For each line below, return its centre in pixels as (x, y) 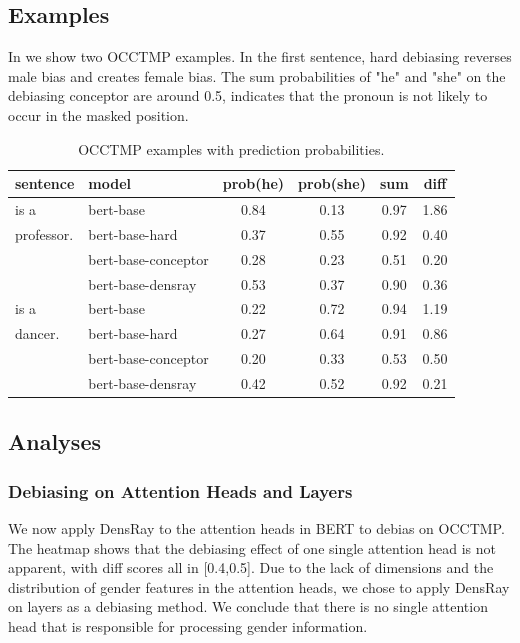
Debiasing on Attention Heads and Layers (180, 490)
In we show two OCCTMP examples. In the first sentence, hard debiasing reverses (260, 56)
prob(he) (253, 183)
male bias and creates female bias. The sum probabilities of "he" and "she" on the (257, 75)
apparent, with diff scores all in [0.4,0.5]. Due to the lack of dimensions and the (251, 567)
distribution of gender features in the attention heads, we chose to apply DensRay (259, 586)
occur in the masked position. (98, 114)
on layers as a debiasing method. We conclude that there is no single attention (248, 606)
